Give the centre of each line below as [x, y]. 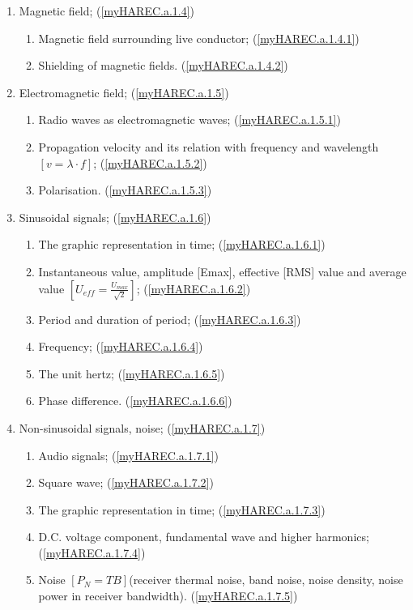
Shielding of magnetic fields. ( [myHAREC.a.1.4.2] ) [163, 65]
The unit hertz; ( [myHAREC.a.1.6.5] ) [132, 373]
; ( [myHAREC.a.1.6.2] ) [194, 288]
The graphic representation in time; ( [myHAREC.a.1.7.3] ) [182, 509]
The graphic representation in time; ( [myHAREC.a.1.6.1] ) [182, 244]
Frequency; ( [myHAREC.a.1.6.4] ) [121, 346]
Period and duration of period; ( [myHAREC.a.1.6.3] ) [170, 319]
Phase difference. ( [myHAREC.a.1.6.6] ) [135, 401]
